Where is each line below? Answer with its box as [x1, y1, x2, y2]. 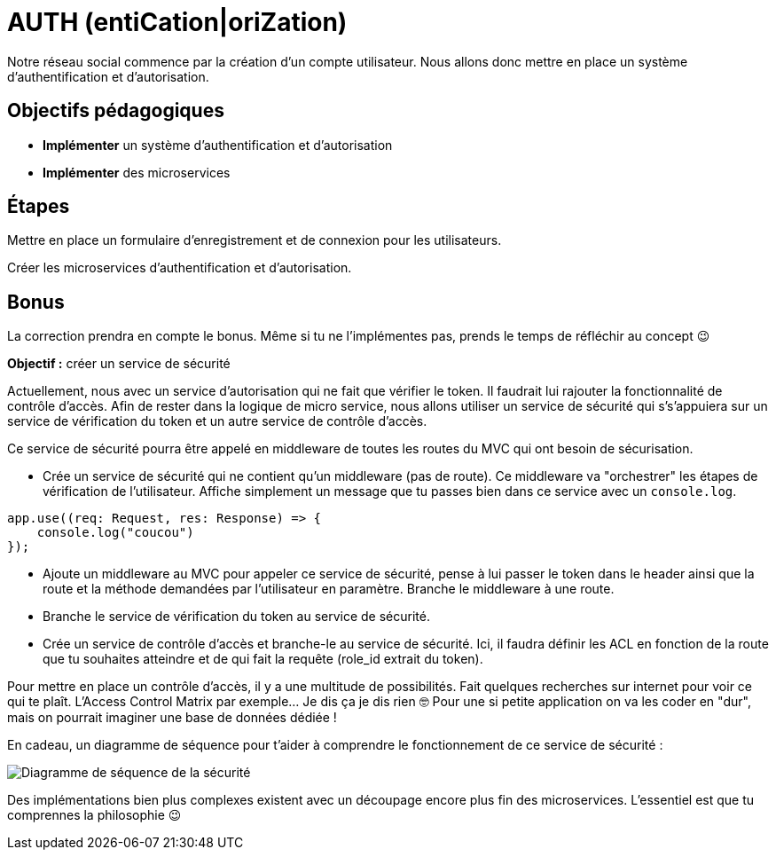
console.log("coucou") [36, 525, 194, 540]
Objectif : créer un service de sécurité [7, 356, 231, 372]
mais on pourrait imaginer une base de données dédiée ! [7, 710, 337, 726]
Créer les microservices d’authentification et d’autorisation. [7, 260, 352, 276]
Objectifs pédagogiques [7, 99, 224, 122]
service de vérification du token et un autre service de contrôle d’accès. [7, 413, 427, 429]
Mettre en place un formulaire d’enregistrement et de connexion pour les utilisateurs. [7, 232, 502, 248]
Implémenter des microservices [43, 164, 231, 180]
